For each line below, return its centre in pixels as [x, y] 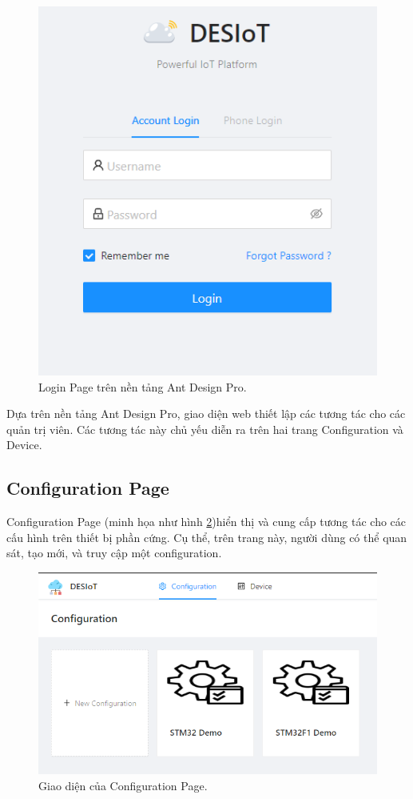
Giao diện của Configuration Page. [123, 785]
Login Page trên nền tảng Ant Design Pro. [143, 386]
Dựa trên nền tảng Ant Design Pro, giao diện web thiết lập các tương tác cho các [206, 414]
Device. [24, 445]
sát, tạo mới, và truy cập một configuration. [114, 553]
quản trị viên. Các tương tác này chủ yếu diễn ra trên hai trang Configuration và [205, 429]
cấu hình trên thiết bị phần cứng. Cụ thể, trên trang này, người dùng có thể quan [207, 537]
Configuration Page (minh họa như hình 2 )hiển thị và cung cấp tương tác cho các [206, 522]
